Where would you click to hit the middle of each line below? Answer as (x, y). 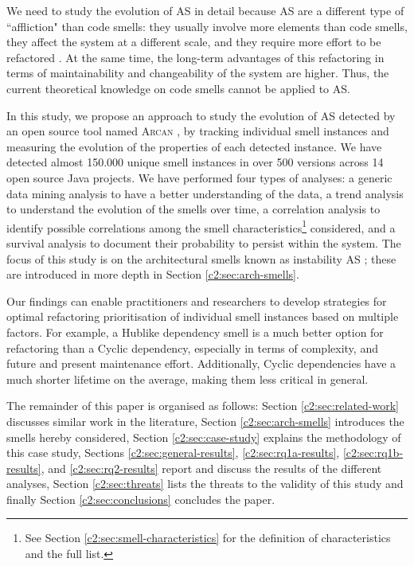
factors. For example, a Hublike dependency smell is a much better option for (195, 332)
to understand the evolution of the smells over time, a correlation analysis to (193, 209)
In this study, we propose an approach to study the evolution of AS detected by (201, 115)
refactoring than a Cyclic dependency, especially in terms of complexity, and (192, 347)
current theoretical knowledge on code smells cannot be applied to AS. (178, 88)
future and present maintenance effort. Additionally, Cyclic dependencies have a (201, 363)
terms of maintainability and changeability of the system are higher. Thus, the (198, 73)
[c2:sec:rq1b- (373, 453)
